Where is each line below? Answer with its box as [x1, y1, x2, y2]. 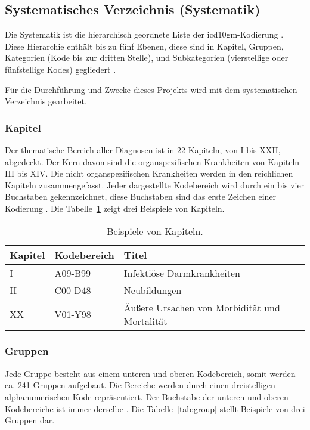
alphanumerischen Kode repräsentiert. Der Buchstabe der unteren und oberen [5, 390, 289, 403]
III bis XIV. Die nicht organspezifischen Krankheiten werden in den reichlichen [5, 167, 293, 180]
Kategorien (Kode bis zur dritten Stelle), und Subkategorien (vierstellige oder [5, 51, 289, 64]
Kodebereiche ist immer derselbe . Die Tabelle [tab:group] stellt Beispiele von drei [5, 402, 305, 414]
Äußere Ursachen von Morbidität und [123, 300, 280, 314]
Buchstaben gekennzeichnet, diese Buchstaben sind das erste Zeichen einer [5, 190, 277, 203]
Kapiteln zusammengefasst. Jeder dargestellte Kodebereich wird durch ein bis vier [5, 178, 305, 191]
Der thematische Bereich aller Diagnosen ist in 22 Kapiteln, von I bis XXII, [5, 143, 281, 156]
